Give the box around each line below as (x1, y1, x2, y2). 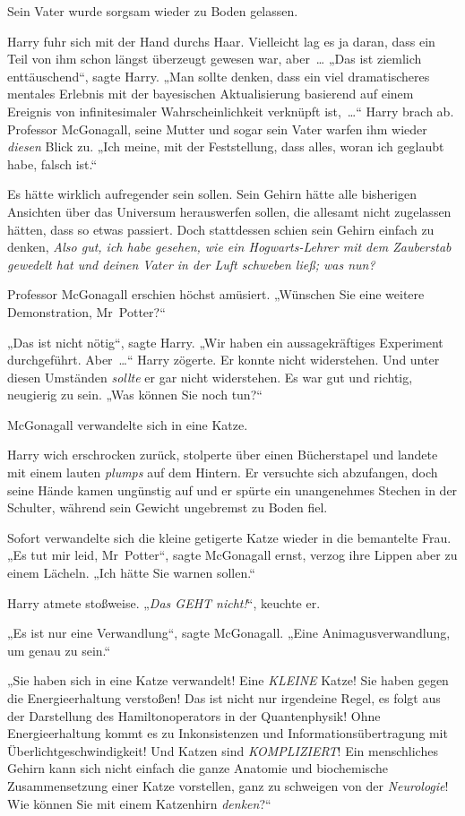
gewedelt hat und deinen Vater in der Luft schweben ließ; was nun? (7, 254, 375, 273)
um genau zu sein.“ (7, 640, 111, 659)
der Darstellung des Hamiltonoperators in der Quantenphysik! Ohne (7, 706, 381, 725)
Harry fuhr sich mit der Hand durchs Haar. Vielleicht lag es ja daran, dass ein (7, 31, 435, 50)
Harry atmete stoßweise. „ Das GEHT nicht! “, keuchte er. (7, 593, 321, 612)
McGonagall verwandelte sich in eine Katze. (7, 415, 248, 434)
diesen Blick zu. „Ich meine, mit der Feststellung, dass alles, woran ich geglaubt (7, 137, 444, 156)
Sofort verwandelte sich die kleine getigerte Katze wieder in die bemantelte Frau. (7, 528, 452, 546)
